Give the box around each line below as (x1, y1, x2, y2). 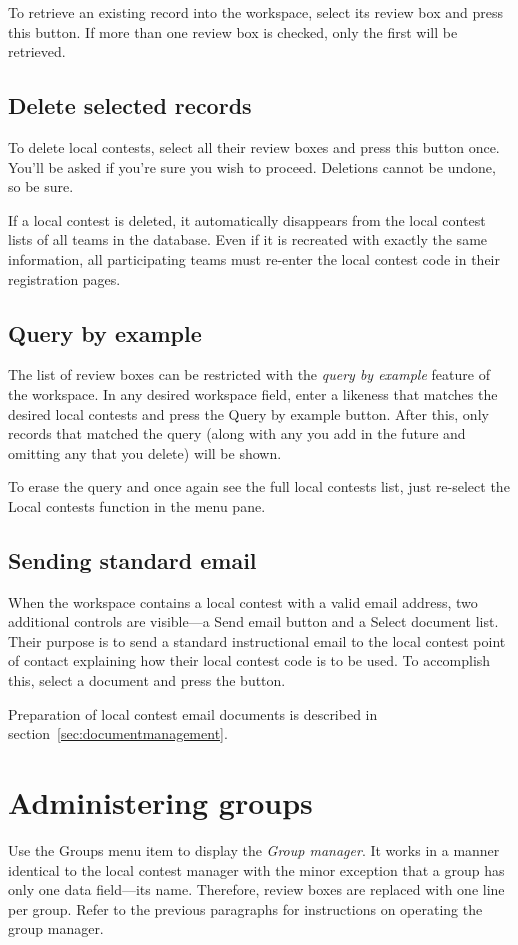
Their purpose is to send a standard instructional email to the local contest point (8, 630, 506, 651)
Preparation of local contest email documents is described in (8, 703, 378, 724)
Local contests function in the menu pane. (8, 495, 266, 516)
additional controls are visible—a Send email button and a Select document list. (8, 611, 499, 632)
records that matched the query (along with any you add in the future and (8, 423, 466, 444)
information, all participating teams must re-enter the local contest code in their (8, 248, 500, 269)
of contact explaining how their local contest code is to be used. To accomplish (8, 650, 491, 671)
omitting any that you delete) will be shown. (8, 442, 282, 463)
